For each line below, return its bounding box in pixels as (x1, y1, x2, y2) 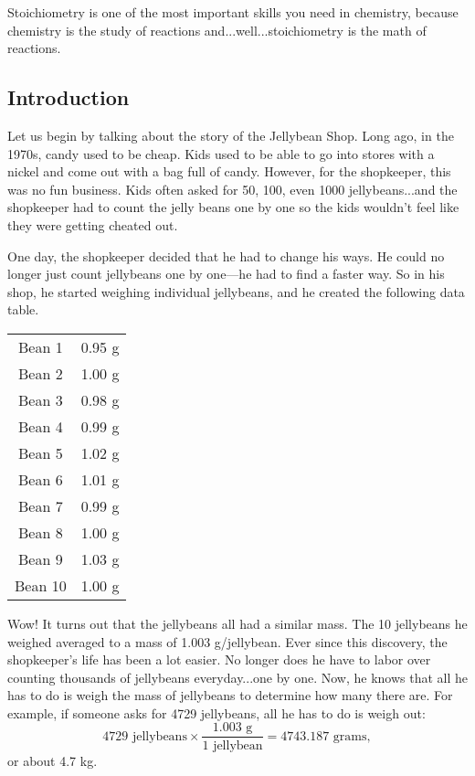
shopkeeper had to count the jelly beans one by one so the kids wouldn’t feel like (7, 197, 459, 217)
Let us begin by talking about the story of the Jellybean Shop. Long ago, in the (7, 125, 454, 144)
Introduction (7, 83, 130, 112)
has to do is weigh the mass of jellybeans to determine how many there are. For (7, 686, 453, 705)
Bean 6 (18, 468, 63, 490)
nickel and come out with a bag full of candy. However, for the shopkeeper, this (7, 162, 451, 181)
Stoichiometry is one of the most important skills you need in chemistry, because (7, 3, 459, 21)
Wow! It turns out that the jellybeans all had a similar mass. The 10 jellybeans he (7, 613, 468, 632)
